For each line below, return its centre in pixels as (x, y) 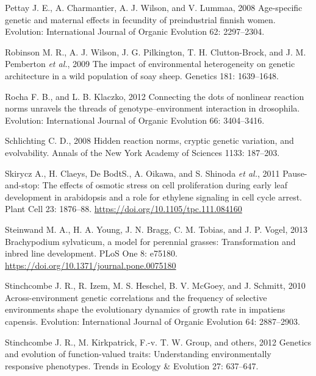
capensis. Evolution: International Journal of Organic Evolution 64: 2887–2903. (153, 321)
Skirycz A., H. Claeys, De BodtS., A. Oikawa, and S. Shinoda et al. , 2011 (142, 173)
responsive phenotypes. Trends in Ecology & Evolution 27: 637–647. (132, 365)
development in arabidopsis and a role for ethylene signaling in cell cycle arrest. (154, 197)
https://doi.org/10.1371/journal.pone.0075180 (91, 265)
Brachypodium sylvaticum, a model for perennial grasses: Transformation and (150, 241)
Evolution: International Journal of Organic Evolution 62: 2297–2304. (135, 31)
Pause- (295, 173)
